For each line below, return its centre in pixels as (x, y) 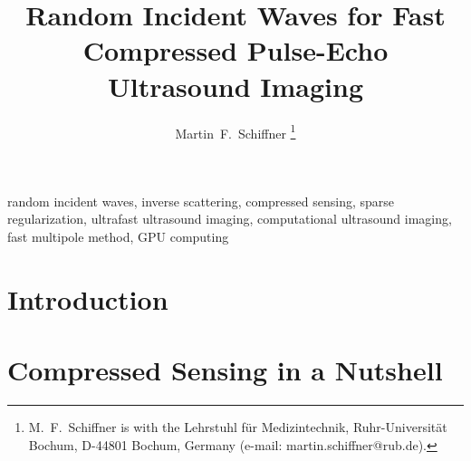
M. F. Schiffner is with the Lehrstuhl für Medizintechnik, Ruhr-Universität (238, 427)
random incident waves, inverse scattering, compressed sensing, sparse (201, 201)
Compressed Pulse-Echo (235, 50)
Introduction (88, 298)
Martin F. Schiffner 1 (235, 131)
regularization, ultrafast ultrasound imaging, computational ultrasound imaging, (230, 219)
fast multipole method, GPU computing (118, 236)
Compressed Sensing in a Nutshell (225, 370)
